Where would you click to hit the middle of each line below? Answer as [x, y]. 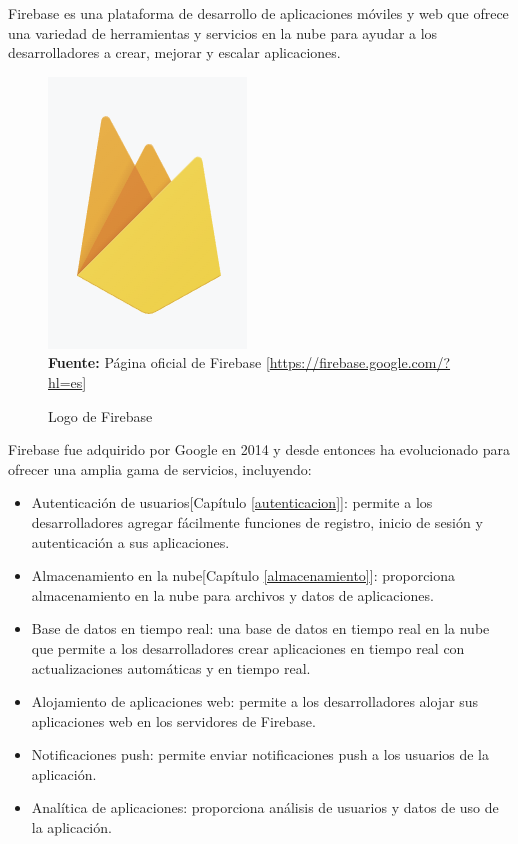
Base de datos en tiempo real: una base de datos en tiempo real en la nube [260, 628]
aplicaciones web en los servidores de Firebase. [173, 720]
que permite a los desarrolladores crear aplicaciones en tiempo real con [248, 647]
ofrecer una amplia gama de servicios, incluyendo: [160, 468]
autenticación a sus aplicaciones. [130, 541]
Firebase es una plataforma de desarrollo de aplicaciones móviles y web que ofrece [258, 13]
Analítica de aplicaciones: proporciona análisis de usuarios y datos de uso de [265, 807]
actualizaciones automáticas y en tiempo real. [171, 667]
